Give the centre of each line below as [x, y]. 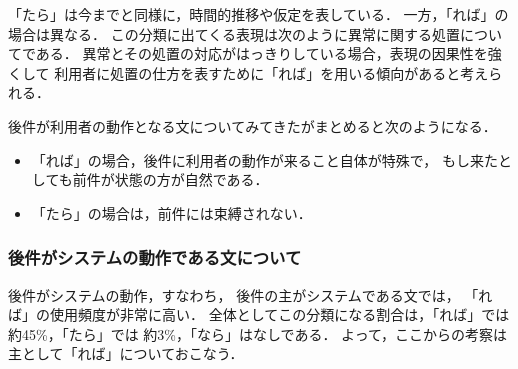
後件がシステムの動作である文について [155, 257]
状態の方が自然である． [191, 179]
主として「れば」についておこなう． [126, 353]
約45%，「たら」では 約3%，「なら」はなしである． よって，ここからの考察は [257, 333]
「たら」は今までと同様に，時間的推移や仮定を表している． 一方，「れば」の [258, 14]
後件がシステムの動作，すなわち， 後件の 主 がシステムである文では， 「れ [250, 294]
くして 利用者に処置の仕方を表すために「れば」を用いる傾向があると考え [248, 72]
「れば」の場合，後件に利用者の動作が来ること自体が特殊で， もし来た [264, 159]
